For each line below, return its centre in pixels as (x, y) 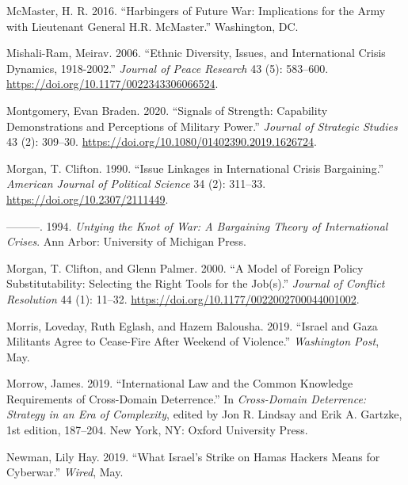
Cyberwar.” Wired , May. (65, 472)
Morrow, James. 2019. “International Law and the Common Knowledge (180, 383)
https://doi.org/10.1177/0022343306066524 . (112, 84)
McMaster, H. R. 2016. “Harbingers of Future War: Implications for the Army (196, 10)
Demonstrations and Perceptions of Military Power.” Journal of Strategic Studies (202, 126)
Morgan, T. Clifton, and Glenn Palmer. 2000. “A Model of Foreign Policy (185, 267)
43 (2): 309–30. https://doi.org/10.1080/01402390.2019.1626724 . (162, 141)
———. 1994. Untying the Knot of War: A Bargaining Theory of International (197, 225)
